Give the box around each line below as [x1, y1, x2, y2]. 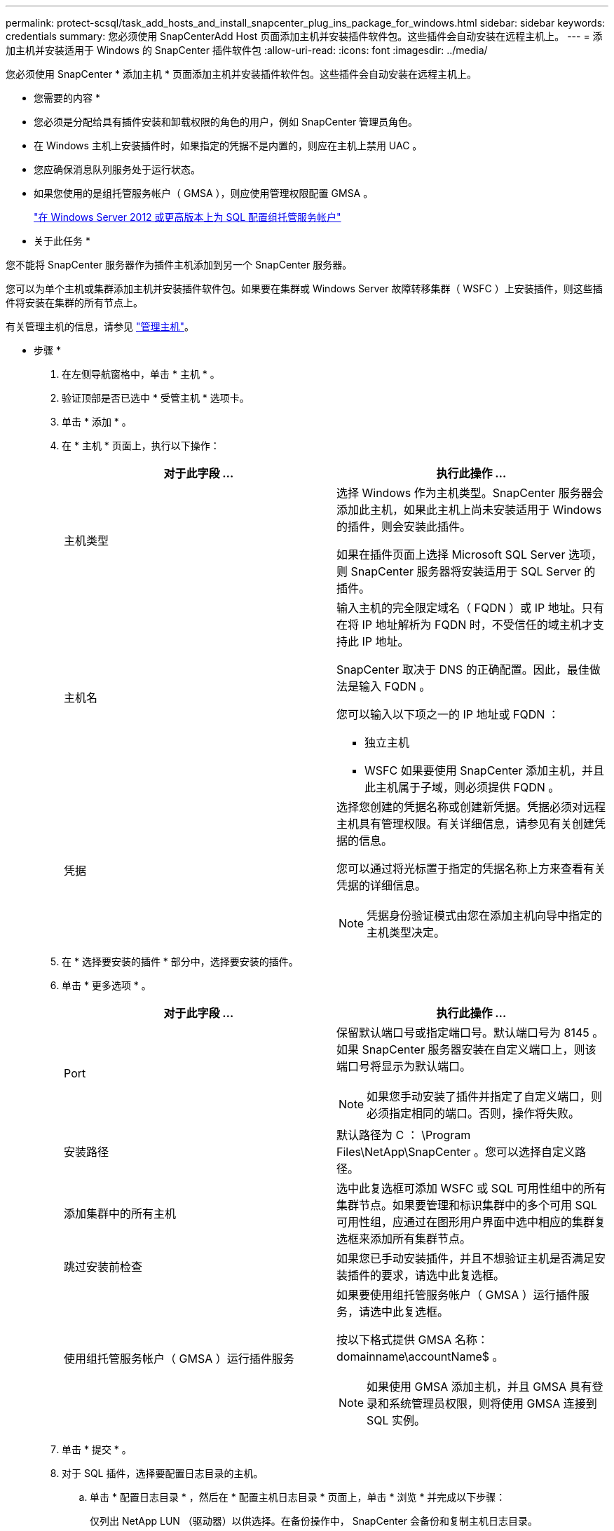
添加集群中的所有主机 [64, 1206, 177, 1220]
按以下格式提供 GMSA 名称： [336, 1333, 489, 1347]
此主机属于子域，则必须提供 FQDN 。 [364, 780, 560, 794]
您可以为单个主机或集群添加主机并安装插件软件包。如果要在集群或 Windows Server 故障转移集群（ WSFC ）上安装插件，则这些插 [6, 283, 603, 294]
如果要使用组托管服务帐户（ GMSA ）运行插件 [336, 1288, 578, 1302]
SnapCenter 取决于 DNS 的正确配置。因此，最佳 [336, 662, 589, 676]
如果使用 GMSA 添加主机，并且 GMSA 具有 [367, 1380, 592, 1394]
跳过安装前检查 [64, 1260, 143, 1274]
